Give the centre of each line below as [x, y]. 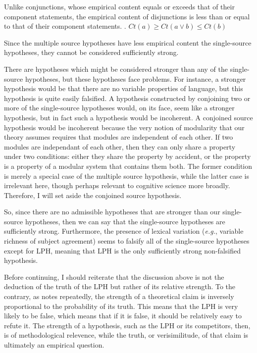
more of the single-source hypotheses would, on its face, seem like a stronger [119, 108]
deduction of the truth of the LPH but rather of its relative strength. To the [120, 286]
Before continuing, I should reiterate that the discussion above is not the [114, 277]
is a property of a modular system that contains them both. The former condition [128, 166]
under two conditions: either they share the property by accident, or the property [128, 156]
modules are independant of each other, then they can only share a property [120, 146]
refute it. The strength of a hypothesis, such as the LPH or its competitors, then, [127, 325]
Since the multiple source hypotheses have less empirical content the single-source [128, 42]
